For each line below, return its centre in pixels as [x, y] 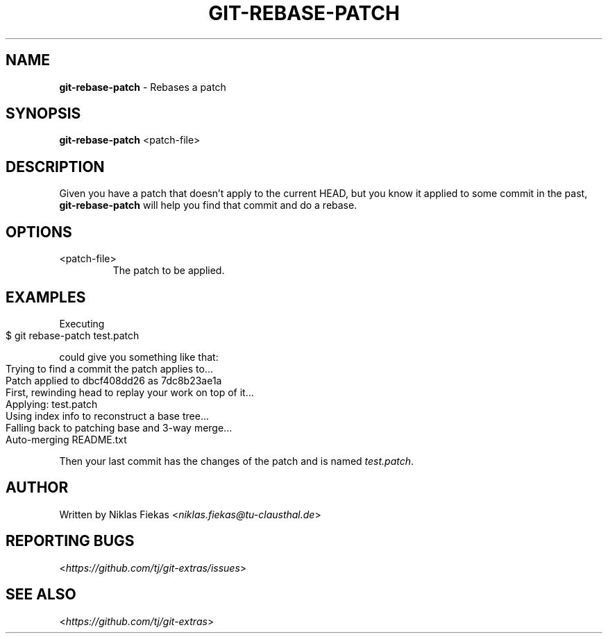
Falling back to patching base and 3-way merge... [119, 427]
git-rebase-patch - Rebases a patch [143, 87]
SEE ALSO [41, 595]
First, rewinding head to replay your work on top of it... [130, 392]
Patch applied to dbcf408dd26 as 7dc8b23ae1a [114, 380]
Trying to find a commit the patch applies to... [109, 368]
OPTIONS [39, 232]
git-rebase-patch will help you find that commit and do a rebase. [208, 205]
